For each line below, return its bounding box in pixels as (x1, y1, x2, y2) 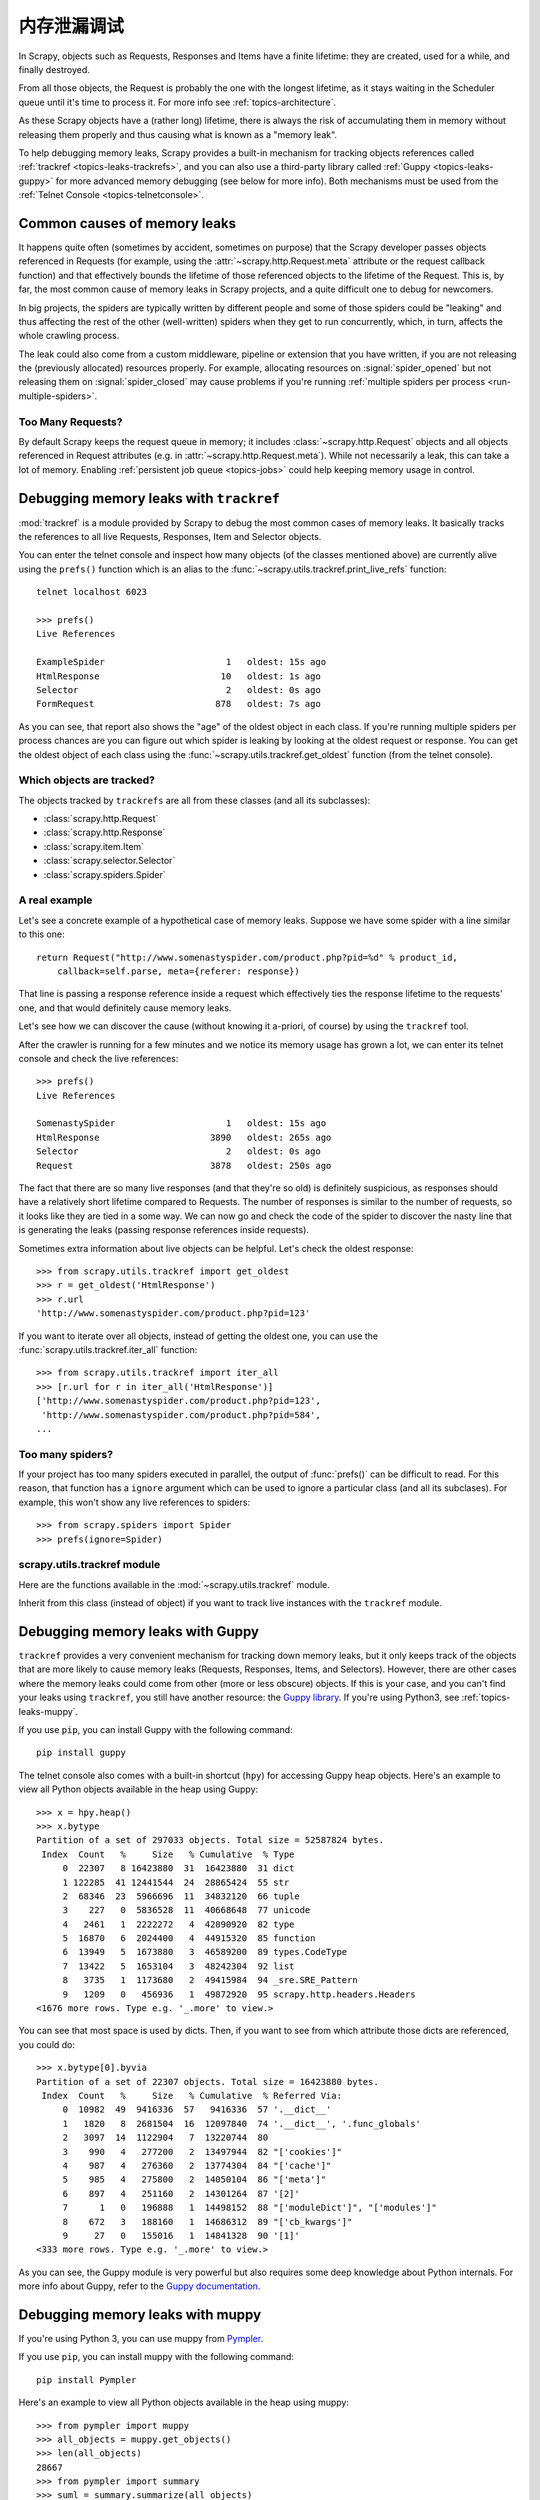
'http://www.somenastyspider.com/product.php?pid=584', (41, 1409, 322, 1420)
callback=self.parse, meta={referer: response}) (56, 965, 300, 977)
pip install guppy (36, 1747, 127, 1759)
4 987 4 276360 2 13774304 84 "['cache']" (62, 2160, 332, 2171)
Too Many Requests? (18, 415, 123, 429)
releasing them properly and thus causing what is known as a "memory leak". (18, 128, 338, 140)
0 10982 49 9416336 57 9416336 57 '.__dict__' (62, 2104, 332, 2115)
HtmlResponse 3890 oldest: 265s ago (36, 1131, 332, 1143)
